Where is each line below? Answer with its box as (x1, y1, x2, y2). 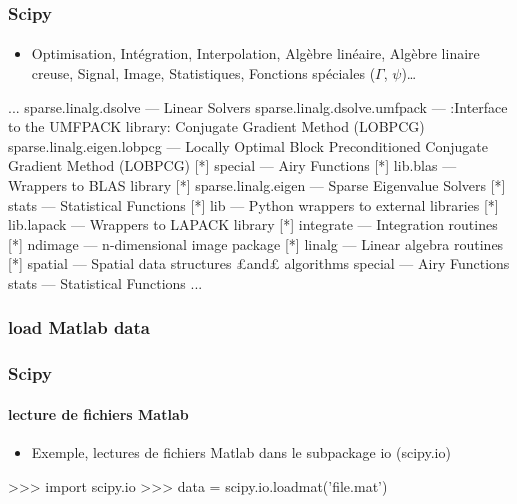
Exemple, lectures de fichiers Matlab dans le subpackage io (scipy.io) (31, 442, 451, 463)
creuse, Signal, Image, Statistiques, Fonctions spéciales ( (31, 63, 376, 84)
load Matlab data (8, 315, 150, 340)
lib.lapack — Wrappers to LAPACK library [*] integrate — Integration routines (8, 214, 498, 235)
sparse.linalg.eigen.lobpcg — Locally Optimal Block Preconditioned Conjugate (8, 135, 488, 156)
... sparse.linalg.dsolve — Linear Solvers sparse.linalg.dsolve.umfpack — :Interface (8, 96, 508, 117)
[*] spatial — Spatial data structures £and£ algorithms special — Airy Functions (8, 253, 510, 274)
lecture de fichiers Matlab (8, 403, 189, 424)
